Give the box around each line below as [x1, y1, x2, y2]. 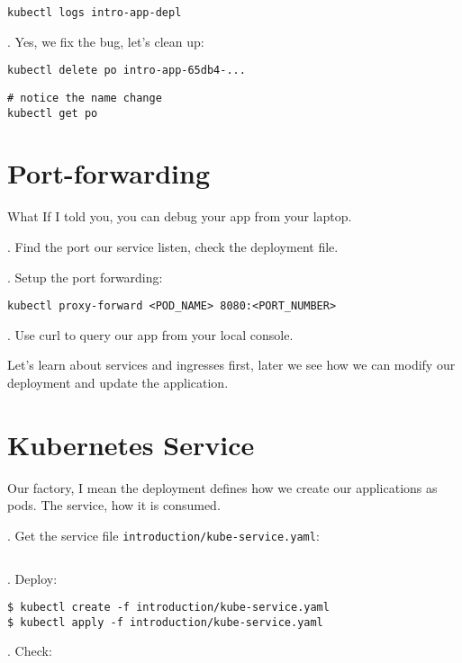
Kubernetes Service [7, 426, 255, 462]
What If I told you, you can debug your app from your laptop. [7, 207, 352, 226]
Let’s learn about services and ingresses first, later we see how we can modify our [7, 355, 456, 374]
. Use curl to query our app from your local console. [7, 325, 294, 344]
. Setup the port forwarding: [7, 267, 163, 286]
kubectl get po [7, 106, 98, 120]
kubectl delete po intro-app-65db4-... [7, 64, 246, 77]
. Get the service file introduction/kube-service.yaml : [7, 525, 320, 544]
